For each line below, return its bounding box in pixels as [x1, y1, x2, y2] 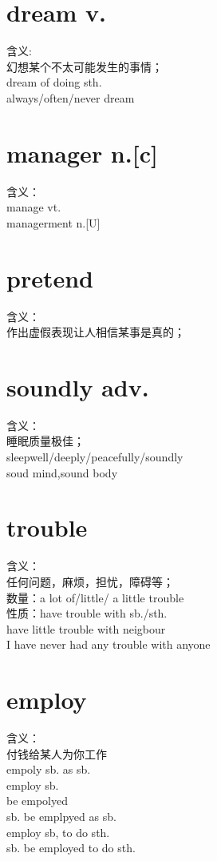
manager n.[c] [6, 136, 158, 169]
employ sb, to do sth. [6, 823, 110, 840]
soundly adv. [6, 370, 149, 403]
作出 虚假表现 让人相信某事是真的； [6, 324, 185, 340]
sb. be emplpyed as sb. [6, 808, 116, 824]
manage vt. [6, 199, 61, 215]
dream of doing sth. [6, 74, 102, 91]
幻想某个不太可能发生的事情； [6, 58, 163, 74]
